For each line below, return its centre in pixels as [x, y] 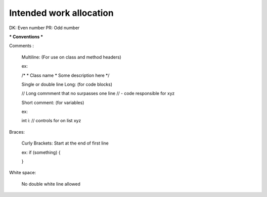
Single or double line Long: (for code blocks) [67, 84]
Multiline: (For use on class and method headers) [71, 57]
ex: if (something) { [41, 152]
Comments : [22, 46]
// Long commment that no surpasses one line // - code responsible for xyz [98, 94]
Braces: [17, 132]
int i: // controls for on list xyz [51, 121]
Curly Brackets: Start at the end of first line [65, 143]
